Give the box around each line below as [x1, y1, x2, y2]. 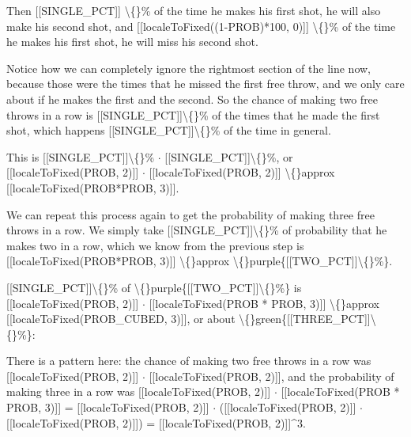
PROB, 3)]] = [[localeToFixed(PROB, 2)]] [6, 399, 209, 416]
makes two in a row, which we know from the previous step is [6, 237, 304, 253]
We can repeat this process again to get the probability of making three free [6, 206, 375, 222]
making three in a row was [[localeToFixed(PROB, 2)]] [6, 383, 271, 400]
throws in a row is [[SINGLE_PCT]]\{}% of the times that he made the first [6, 106, 380, 123]
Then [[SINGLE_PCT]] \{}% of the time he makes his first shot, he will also [6, 2, 381, 18]
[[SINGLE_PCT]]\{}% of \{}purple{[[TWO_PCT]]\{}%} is [6, 279, 302, 295]
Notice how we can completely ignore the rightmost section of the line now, [6, 59, 371, 76]
